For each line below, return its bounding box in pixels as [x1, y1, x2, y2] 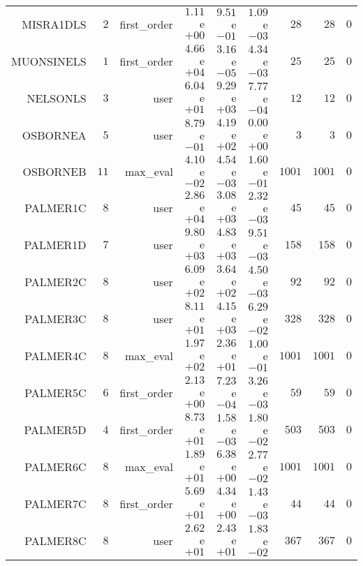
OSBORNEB [22, 163, 87, 179]
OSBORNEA [22, 127, 87, 143]
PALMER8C [24, 533, 87, 549]
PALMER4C [24, 348, 87, 364]
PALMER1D [24, 237, 87, 253]
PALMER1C [24, 200, 87, 216]
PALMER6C [24, 459, 87, 475]
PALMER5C [24, 385, 87, 401]
